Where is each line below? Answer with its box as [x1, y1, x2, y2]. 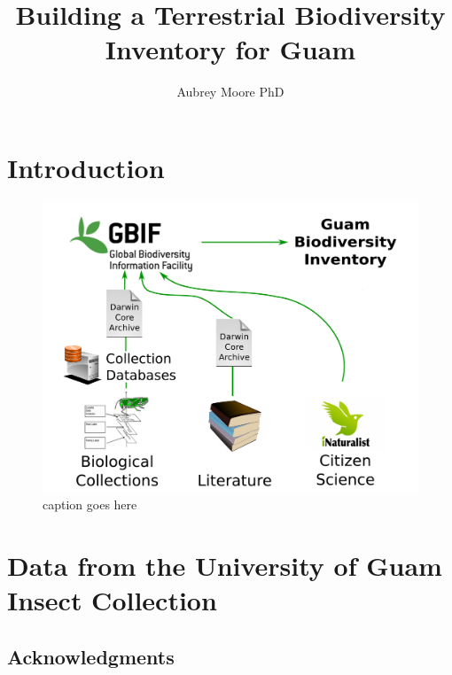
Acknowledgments [7, 642, 175, 670]
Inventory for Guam [105, 31, 356, 67]
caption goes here [43, 494, 137, 513]
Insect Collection [7, 581, 217, 617]
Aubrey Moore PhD [176, 82, 284, 101]
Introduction [7, 149, 165, 185]
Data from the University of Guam [7, 547, 442, 583]
